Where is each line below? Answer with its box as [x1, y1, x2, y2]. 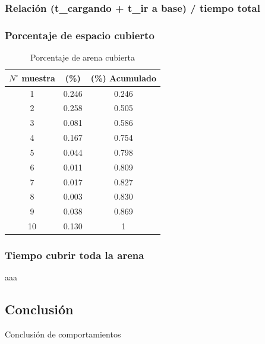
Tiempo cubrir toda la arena [5, 248, 144, 263]
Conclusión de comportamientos [5, 328, 121, 340]
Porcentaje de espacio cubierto [5, 27, 154, 42]
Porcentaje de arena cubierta [30, 51, 135, 64]
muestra [21, 71, 55, 84]
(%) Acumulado [90, 71, 157, 84]
